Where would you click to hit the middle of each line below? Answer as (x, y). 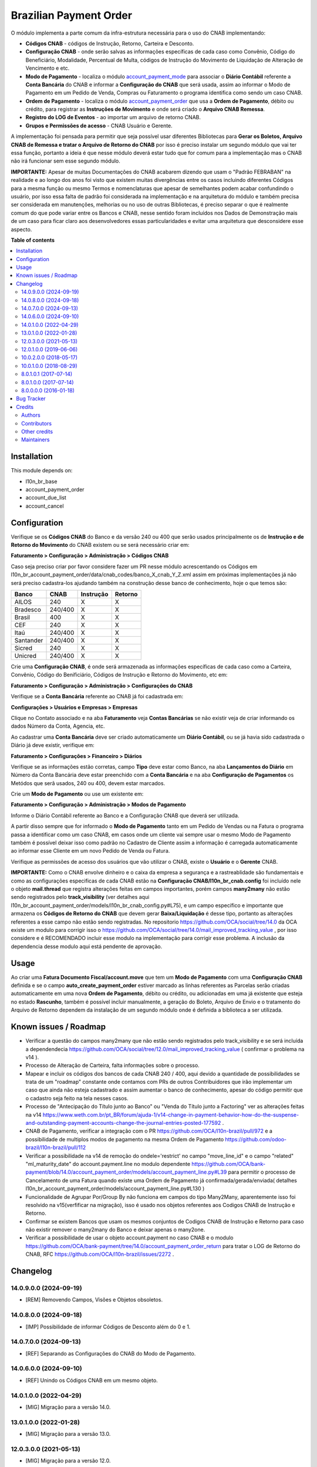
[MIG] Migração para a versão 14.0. (68, 1407)
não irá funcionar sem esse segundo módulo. (65, 161)
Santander (29, 641)
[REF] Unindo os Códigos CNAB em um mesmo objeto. (92, 1380)
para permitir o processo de (262, 1172)
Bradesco (28, 610)
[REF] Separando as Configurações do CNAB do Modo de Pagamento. (111, 1353)
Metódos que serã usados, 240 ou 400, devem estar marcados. (88, 783)
